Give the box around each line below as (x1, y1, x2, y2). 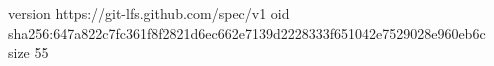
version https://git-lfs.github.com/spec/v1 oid (8, 3, 290, 23)
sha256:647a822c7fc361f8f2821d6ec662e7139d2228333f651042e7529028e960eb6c (8, 22, 486, 43)
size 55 (8, 42, 49, 63)
